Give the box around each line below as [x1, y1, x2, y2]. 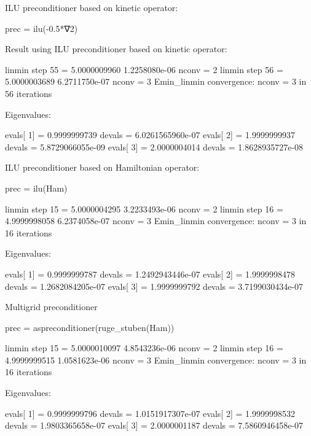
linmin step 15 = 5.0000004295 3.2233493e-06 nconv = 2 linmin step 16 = [5, 202, 283, 215]
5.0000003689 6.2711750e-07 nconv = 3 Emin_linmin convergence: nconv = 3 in [5, 75, 307, 88]
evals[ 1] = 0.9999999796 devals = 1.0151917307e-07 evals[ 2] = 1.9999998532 [5, 407, 295, 419]
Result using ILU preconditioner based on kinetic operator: [5, 42, 227, 55]
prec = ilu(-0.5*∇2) [5, 21, 78, 34]
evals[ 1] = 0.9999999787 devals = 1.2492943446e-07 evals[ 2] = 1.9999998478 [5, 267, 295, 280]
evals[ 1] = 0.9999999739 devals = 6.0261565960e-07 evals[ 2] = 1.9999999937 [5, 128, 295, 141]
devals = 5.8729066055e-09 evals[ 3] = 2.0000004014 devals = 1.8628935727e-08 [5, 140, 304, 153]
